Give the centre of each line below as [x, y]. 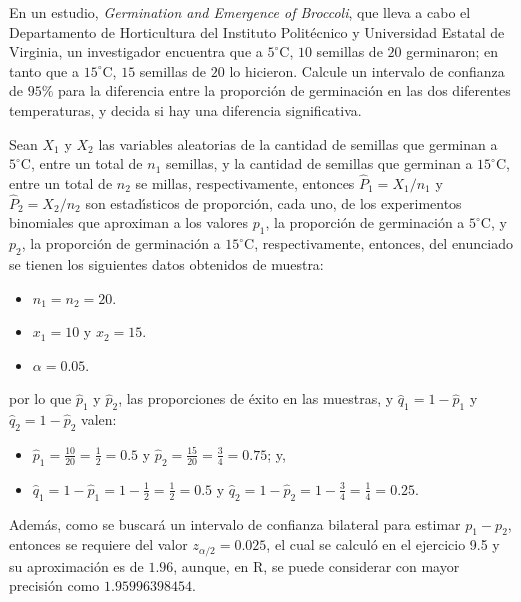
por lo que [40, 398]
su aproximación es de [76, 565]
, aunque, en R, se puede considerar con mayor [316, 565]
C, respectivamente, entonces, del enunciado [378, 243]
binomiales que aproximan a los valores [129, 222]
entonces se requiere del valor [98, 544]
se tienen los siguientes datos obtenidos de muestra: [166, 263]
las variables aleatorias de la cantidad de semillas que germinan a [298, 143]
